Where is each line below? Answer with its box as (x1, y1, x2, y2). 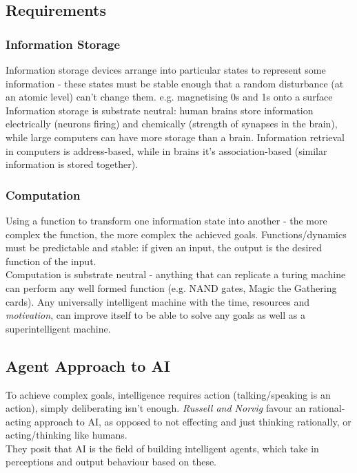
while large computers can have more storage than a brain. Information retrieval (6, 129, 345, 144)
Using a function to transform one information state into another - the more (6, 213, 327, 227)
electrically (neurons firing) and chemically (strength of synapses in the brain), (6, 116, 338, 131)
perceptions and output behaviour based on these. (6, 454, 217, 469)
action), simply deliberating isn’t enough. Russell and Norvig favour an (6, 401, 306, 415)
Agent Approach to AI (6, 355, 170, 376)
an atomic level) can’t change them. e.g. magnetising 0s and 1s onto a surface (6, 90, 333, 104)
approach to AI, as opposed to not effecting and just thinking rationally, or (34, 414, 351, 428)
